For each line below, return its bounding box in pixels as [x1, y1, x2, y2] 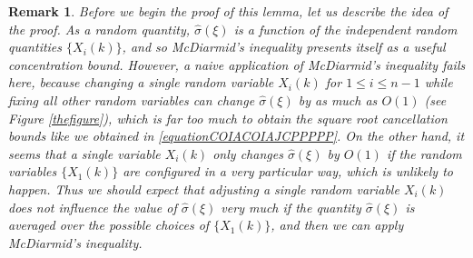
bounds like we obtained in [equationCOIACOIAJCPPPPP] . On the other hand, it [8, 126, 465, 145]
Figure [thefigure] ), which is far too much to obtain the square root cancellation [8, 108, 448, 127]
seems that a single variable [8, 144, 161, 163]
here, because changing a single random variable [8, 73, 274, 92]
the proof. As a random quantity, [8, 19, 191, 38]
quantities [8, 37, 63, 56]
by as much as [298, 90, 378, 109]
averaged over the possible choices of [8, 215, 210, 234]
